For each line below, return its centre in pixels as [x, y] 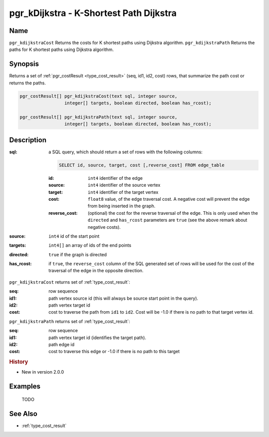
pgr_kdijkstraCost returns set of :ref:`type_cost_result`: [70, 282]
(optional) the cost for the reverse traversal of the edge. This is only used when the [173, 213]
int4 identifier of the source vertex [124, 185]
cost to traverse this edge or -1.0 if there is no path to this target [114, 352]
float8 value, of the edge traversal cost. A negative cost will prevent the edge [169, 199]
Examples [25, 386]
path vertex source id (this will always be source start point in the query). [124, 298]
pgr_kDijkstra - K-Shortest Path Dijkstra [93, 13]
